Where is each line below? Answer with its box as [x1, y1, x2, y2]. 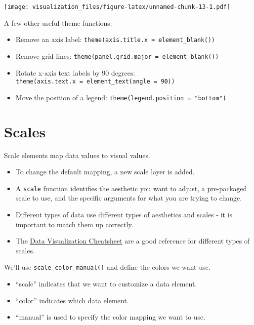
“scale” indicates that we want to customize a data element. [15, 279, 197, 289]
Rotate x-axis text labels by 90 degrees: [15, 67, 135, 78]
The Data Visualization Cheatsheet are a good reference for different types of [15, 236, 250, 246]
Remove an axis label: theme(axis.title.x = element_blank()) [15, 34, 215, 44]
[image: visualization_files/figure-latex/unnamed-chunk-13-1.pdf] [4, 3, 231, 10]
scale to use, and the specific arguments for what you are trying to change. [15, 193, 242, 203]
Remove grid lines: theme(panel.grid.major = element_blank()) [15, 50, 219, 61]
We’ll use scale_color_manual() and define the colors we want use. [4, 262, 211, 272]
